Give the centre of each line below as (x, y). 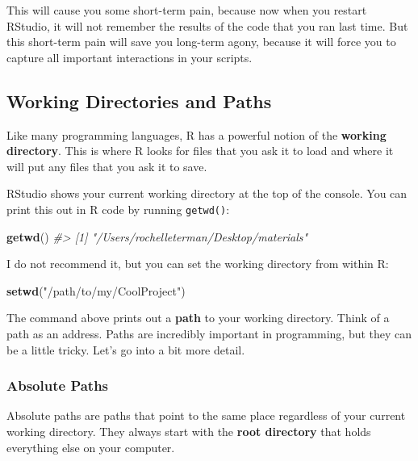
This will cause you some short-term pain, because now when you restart (187, 10)
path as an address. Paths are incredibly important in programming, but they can (209, 333)
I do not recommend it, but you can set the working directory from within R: (198, 264)
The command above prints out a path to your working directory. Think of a (198, 318)
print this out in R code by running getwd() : (118, 209)
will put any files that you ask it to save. (107, 166)
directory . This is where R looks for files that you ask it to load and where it (200, 151)
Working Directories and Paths (139, 101)
